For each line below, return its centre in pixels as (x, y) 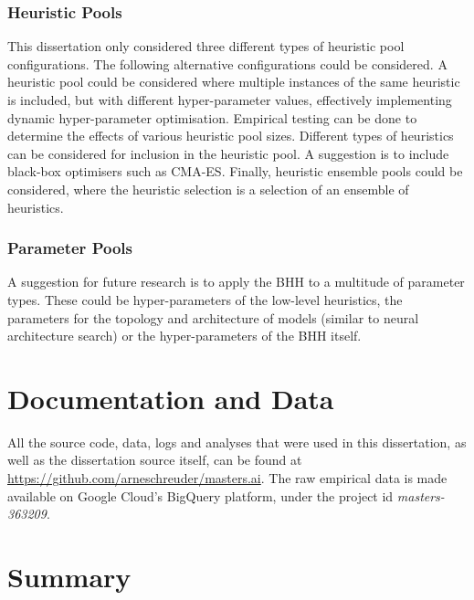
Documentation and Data (171, 398)
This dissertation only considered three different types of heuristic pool (206, 46)
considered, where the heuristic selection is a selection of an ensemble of (208, 189)
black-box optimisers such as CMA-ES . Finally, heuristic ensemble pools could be (235, 171)
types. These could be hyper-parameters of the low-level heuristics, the (205, 299)
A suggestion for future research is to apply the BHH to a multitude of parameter (236, 282)
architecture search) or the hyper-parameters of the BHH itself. (184, 336)
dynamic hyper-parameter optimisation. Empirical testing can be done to (212, 117)
